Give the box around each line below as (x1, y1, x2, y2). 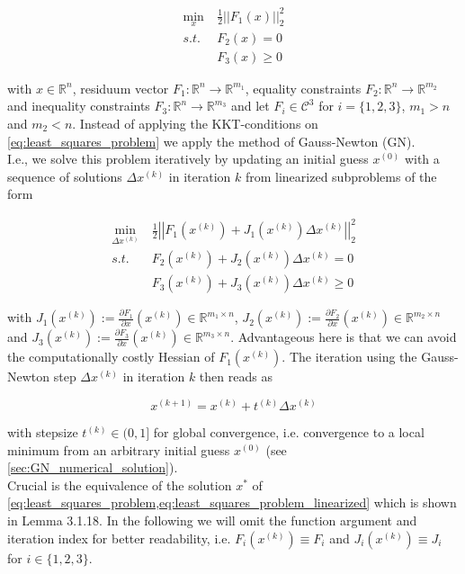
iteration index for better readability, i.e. (7, 528, 231, 547)
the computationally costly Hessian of (7, 347, 215, 366)
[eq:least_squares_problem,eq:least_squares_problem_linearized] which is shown (7, 493, 457, 512)
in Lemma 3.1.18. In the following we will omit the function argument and (7, 511, 417, 530)
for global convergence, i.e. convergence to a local (153, 423, 425, 442)
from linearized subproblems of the (245, 166, 437, 185)
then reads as (199, 367, 273, 386)
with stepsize (7, 423, 78, 442)
